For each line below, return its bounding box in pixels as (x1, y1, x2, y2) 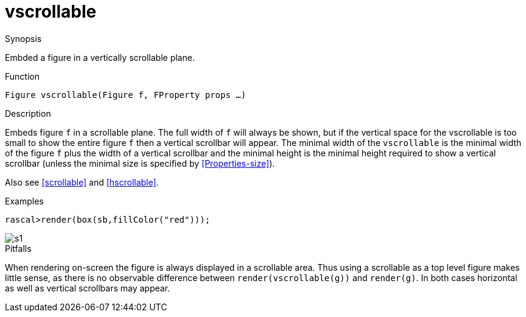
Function (5, 71, 40, 82)
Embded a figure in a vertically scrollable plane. (5, 52, 195, 63)
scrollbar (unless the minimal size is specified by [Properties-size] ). (5, 158, 275, 169)
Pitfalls (5, 243, 32, 254)
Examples (5, 195, 44, 206)
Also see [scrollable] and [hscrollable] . (5, 176, 159, 187)
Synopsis (5, 33, 42, 44)
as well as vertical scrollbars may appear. (5, 282, 170, 293)
